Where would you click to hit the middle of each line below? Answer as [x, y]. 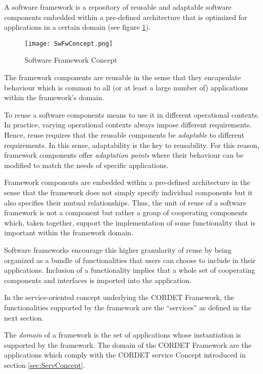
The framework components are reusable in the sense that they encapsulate [123, 77]
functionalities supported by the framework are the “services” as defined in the [128, 307]
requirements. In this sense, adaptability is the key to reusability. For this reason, [132, 145]
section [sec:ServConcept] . [45, 364]
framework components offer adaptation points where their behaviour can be [124, 155]
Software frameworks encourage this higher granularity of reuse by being [118, 249]
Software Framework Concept [71, 60]
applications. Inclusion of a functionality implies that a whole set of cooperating [130, 270]
